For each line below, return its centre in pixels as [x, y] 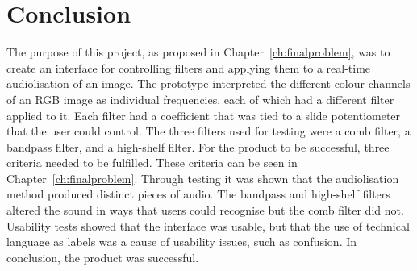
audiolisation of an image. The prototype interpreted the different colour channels [208, 83]
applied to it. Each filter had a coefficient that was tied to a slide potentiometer [204, 115]
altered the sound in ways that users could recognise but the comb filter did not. [205, 210]
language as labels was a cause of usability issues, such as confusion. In [182, 242]
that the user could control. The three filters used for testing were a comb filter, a [208, 131]
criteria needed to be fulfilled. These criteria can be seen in [152, 163]
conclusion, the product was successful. [103, 257]
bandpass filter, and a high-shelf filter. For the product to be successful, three [198, 146]
